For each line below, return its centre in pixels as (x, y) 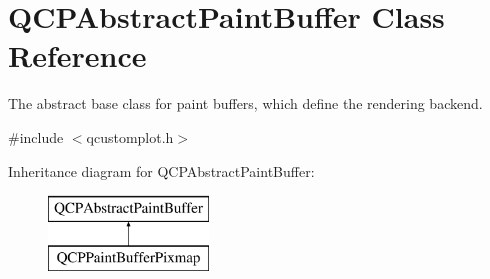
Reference (77, 55)
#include (36, 136)
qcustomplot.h (130, 136)
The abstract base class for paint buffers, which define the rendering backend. (245, 103)
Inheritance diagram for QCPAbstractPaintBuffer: (161, 170)
